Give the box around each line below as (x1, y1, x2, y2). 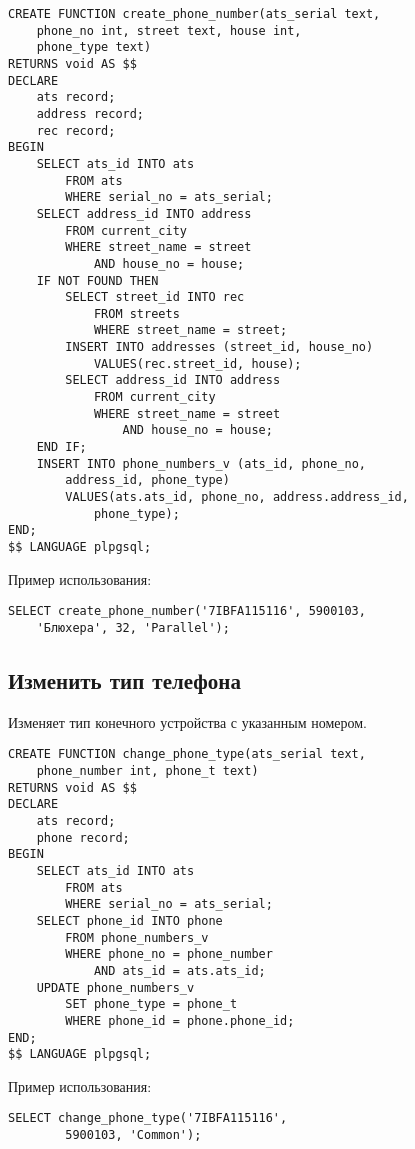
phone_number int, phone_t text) (36, 764, 259, 779)
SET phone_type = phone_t (65, 997, 238, 1012)
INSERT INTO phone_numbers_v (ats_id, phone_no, (36, 456, 366, 471)
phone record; (36, 830, 130, 845)
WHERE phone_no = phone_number (65, 947, 273, 962)
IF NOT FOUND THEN (36, 273, 159, 288)
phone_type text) (36, 40, 152, 55)
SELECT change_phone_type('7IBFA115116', (8, 1111, 288, 1126)
